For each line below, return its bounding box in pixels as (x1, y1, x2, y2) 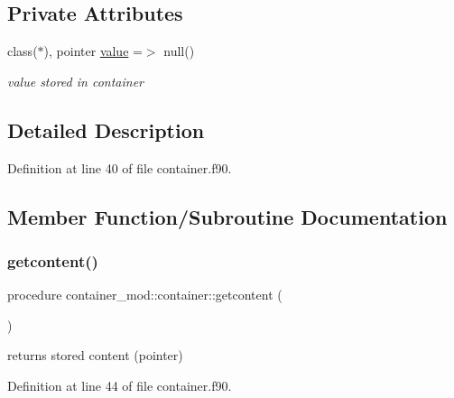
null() (163, 42, 195, 60)
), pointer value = (43, 42, 143, 60)
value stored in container (7, 71, 144, 90)
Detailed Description (7, 116, 205, 143)
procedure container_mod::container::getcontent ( (7, 285, 283, 304)
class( (7, 42, 38, 60)
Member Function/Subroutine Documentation (7, 202, 448, 230)
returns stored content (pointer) (7, 346, 183, 365)
